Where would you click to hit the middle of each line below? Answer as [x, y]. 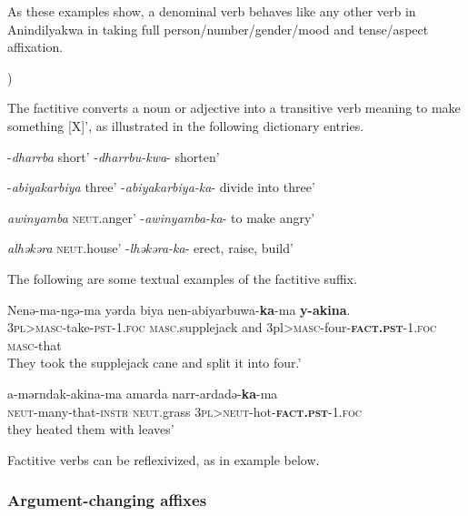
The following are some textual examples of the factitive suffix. [182, 278]
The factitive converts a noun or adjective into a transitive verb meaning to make [234, 108]
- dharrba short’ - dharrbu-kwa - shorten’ [114, 156]
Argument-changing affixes [107, 500]
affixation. [35, 47]
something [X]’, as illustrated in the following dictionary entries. [186, 125]
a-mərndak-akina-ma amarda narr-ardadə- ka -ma [143, 393]
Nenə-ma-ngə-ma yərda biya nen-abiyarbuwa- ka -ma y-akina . [179, 309]
